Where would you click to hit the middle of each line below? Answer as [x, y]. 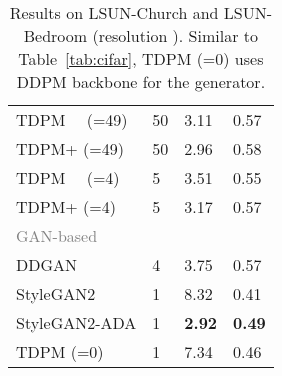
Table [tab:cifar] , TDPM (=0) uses [141, 58]
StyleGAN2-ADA [76, 322]
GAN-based [57, 235]
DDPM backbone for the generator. [141, 81]
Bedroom [55, 35]
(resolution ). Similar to [175, 35]
